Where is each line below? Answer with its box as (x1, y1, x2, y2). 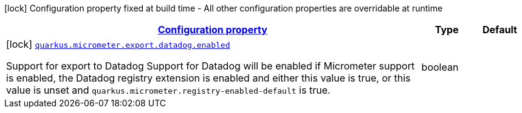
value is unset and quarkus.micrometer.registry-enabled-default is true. (6, 84, 331, 96)
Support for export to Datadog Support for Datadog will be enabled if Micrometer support (6, 60, 415, 72)
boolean (421, 61, 459, 73)
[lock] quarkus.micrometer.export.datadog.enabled (6, 38, 230, 50)
